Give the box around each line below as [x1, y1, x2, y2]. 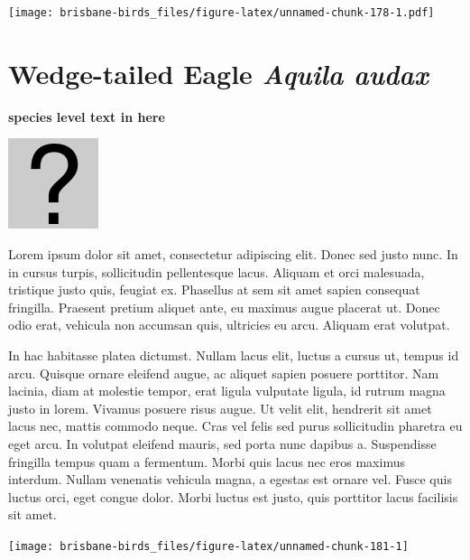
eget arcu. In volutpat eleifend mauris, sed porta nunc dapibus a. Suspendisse [8, 434, 437, 453]
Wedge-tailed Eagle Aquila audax [8, 54, 429, 92]
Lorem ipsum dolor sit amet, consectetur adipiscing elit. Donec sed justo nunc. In [8, 244, 458, 263]
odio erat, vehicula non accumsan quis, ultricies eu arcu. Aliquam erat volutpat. [8, 315, 450, 334]
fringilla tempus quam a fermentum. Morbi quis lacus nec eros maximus [8, 452, 405, 471]
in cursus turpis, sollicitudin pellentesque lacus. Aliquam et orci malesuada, [8, 262, 425, 281]
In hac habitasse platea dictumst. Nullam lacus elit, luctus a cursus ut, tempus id [8, 345, 459, 364]
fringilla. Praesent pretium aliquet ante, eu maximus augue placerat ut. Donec [8, 297, 440, 316]
